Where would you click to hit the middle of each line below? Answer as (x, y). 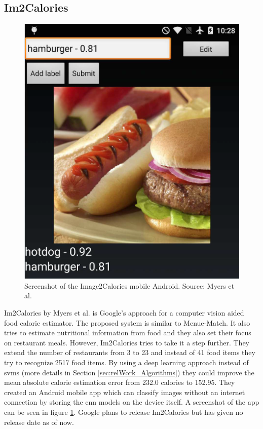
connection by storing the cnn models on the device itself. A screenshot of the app (132, 402)
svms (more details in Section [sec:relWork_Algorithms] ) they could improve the (129, 372)
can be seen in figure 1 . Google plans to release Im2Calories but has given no (124, 412)
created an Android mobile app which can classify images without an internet (125, 392)
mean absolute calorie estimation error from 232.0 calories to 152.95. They (120, 382)
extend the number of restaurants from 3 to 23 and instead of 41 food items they (130, 352)
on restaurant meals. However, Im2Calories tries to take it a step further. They (127, 342)
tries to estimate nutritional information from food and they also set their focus (128, 333)
